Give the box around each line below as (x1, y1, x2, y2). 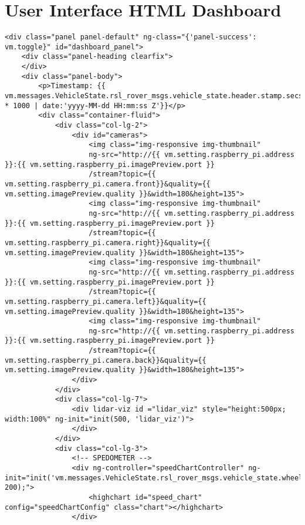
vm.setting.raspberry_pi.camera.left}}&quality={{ (5, 297, 206, 306)
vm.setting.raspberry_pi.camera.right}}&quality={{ (5, 238, 211, 247)
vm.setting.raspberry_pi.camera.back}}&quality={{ (5, 356, 206, 365)
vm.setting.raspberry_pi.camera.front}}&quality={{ (5, 179, 211, 188)
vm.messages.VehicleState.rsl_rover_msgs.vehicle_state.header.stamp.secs (5, 92, 303, 101)
